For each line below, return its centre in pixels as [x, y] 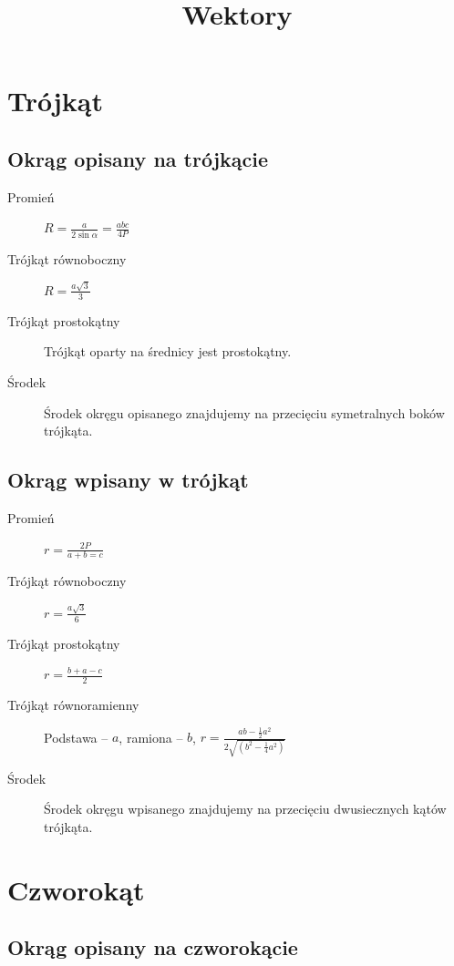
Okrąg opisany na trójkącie [138, 158]
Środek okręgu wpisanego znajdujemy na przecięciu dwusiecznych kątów [245, 809]
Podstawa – [76, 737]
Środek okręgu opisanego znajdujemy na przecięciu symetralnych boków [244, 412]
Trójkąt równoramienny [73, 704]
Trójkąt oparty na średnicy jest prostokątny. [168, 351]
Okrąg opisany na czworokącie [153, 947]
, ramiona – [151, 737]
